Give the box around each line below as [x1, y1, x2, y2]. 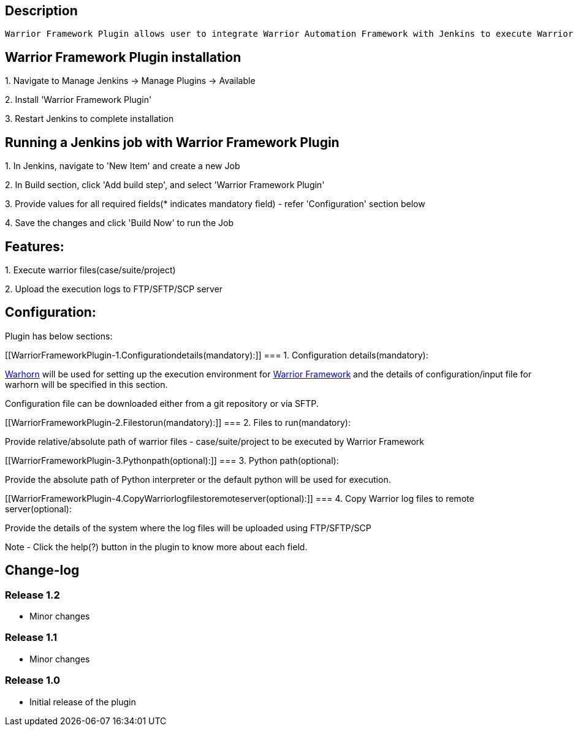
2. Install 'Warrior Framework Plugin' [5, 94, 152, 105]
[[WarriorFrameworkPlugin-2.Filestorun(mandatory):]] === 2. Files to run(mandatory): [5, 417, 351, 428]
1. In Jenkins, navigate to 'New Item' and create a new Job [5, 161, 240, 172]
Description [5, 3, 78, 18]
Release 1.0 [5, 674, 60, 687]
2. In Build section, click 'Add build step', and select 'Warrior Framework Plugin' [5, 180, 325, 191]
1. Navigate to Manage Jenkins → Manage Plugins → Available [5, 75, 256, 86]
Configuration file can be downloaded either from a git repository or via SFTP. [5, 398, 319, 409]
